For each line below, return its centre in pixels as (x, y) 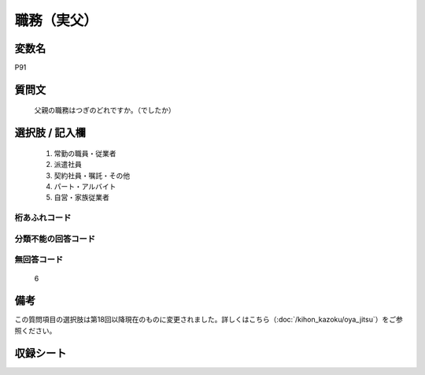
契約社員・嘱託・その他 (92, 175)
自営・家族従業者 (81, 198)
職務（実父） (56, 20)
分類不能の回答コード (55, 239)
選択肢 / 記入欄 (50, 133)
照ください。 (35, 330)
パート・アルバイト (85, 187)
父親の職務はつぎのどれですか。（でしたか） (105, 110)
